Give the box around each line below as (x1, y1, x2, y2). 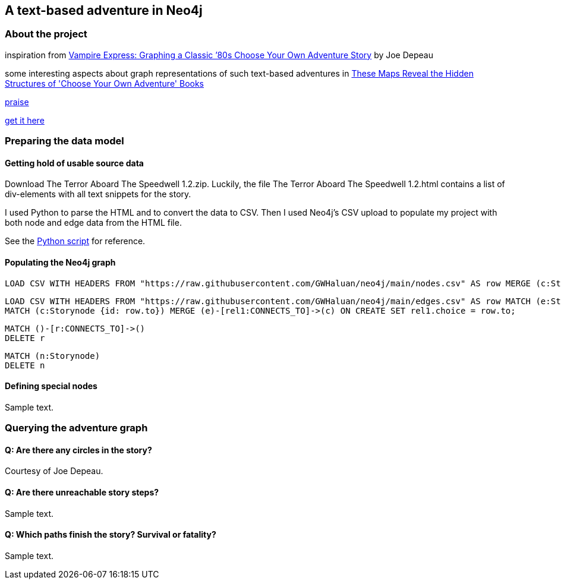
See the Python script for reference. (5, 236, 146, 247)
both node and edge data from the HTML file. (5, 217, 182, 228)
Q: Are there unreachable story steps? (5, 487, 159, 498)
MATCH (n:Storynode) (5, 351, 100, 361)
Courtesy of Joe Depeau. (5, 466, 103, 476)
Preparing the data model (5, 135, 124, 147)
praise (5, 96, 29, 107)
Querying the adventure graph (5, 422, 148, 434)
